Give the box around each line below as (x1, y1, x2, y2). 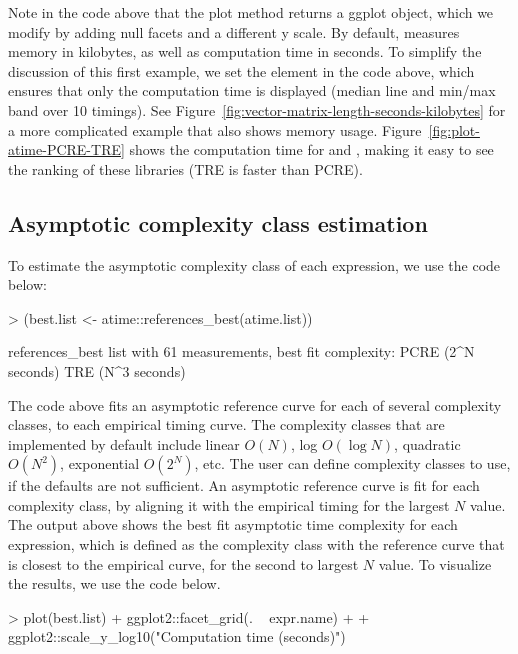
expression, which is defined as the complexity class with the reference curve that (8, 534, 505, 555)
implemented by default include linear (8, 433, 240, 454)
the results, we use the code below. (8, 573, 221, 594)
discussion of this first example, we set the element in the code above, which (8, 60, 475, 81)
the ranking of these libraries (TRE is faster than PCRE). (8, 158, 363, 179)
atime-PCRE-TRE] (8, 139, 125, 160)
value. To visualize (378, 553, 492, 574)
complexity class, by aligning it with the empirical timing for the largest (8, 494, 450, 515)
